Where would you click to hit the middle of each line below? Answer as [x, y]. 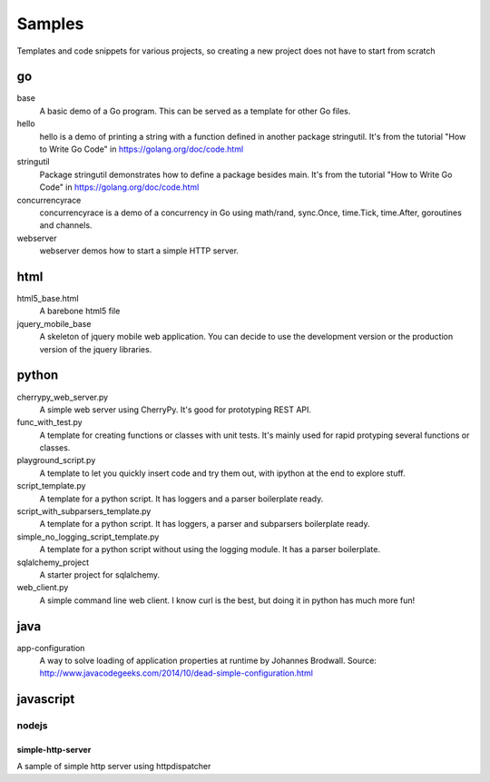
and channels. [66, 225]
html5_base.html [48, 299]
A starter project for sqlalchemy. [100, 574]
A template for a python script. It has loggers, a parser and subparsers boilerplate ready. [205, 524]
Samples [50, 24]
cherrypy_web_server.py [63, 397]
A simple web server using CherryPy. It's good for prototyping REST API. [176, 410]
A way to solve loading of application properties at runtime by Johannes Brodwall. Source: [208, 661]
